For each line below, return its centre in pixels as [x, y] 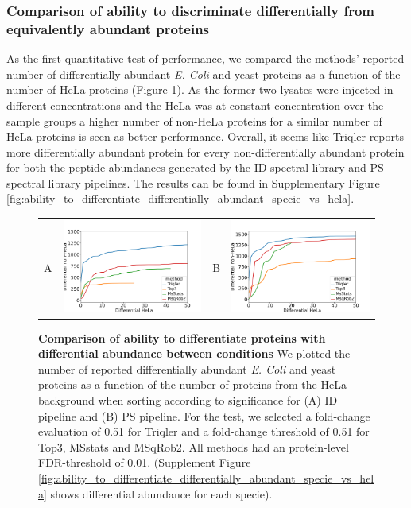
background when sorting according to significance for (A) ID [188, 400]
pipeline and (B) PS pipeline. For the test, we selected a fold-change [204, 415]
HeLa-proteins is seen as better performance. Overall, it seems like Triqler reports [205, 136]
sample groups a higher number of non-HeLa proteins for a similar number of [194, 120]
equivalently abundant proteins [108, 28]
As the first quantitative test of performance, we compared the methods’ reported [205, 58]
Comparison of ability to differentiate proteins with [182, 337]
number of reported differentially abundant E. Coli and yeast [187, 368]
